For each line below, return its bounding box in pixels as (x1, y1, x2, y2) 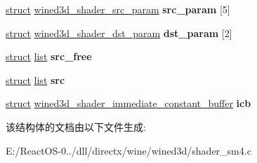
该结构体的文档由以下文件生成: (6, 119, 146, 134)
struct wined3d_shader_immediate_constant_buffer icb (6, 96, 251, 111)
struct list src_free (6, 49, 92, 64)
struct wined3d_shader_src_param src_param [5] (6, 2, 230, 16)
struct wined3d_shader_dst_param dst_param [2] (6, 25, 232, 40)
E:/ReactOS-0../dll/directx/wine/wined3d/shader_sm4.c (6, 143, 251, 157)
